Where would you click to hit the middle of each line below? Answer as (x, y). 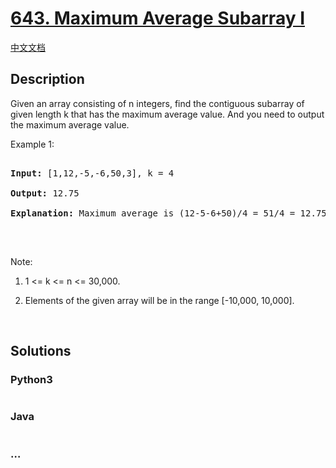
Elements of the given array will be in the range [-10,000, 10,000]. (159, 300)
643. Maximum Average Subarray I (158, 18)
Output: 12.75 (45, 193)
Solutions (41, 351)
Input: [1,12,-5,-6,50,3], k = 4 (92, 173)
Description (47, 79)
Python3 (31, 380)
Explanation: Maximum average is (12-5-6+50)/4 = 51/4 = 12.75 (168, 213)
